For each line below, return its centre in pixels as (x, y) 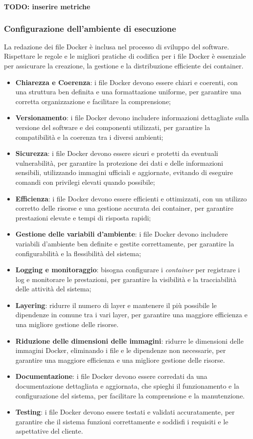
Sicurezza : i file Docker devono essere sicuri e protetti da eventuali (117, 153)
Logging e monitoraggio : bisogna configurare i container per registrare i (128, 270)
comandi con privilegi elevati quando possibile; (85, 182)
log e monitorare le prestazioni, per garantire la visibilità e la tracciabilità (126, 279)
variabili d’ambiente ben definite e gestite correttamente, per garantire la (125, 243)
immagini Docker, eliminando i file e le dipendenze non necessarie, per (121, 350)
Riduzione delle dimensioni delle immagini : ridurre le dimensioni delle (129, 340)
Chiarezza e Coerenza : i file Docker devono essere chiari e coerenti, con (126, 82)
